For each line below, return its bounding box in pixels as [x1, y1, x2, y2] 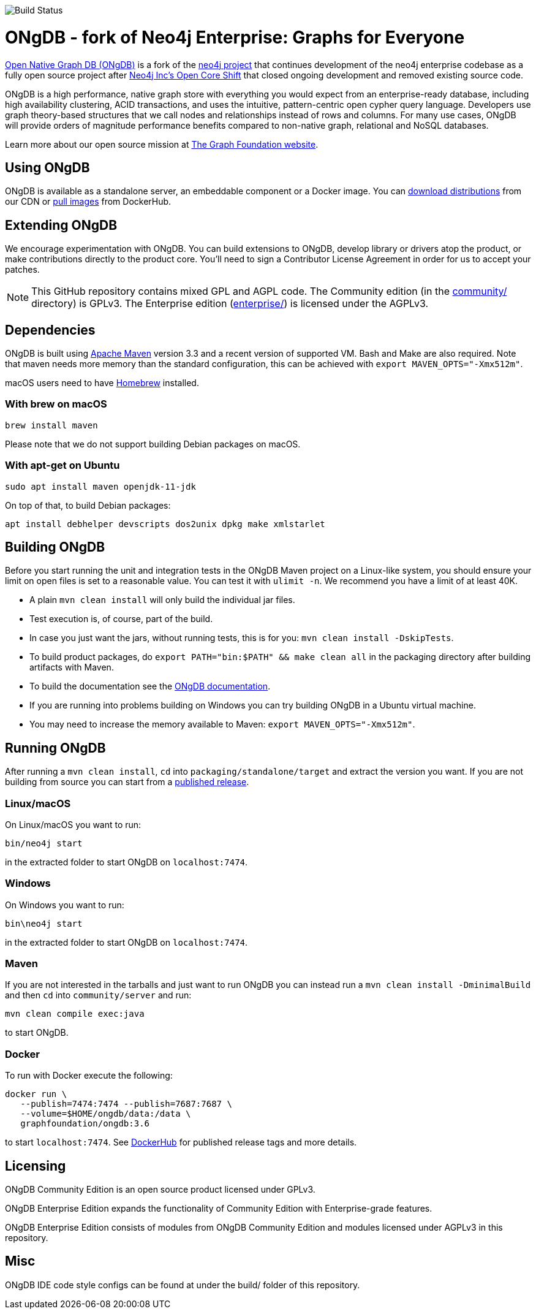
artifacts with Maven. [29, 662, 114, 673]
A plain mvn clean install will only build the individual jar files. [29, 594, 295, 606]
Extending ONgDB [5, 217, 118, 233]
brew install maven [5, 420, 98, 430]
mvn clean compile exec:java [5, 1009, 145, 1019]
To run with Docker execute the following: [5, 1070, 173, 1081]
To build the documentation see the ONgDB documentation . [29, 681, 271, 692]
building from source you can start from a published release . [5, 777, 249, 788]
